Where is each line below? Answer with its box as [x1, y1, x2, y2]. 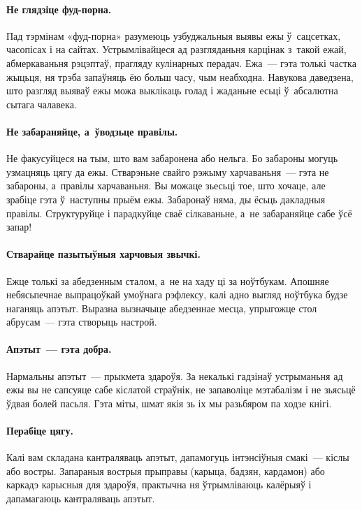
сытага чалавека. [6, 96, 77, 111]
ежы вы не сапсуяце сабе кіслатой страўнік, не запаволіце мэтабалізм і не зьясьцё [6, 382, 356, 397]
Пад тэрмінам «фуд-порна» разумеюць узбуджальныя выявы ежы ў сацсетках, [6, 28, 341, 43]
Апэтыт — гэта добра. [6, 342, 112, 356]
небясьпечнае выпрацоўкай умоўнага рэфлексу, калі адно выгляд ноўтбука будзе [6, 287, 348, 302]
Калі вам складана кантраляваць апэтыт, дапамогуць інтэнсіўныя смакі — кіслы [6, 450, 349, 465]
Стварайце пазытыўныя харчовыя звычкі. [6, 247, 201, 261]
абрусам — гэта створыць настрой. [6, 314, 157, 329]
